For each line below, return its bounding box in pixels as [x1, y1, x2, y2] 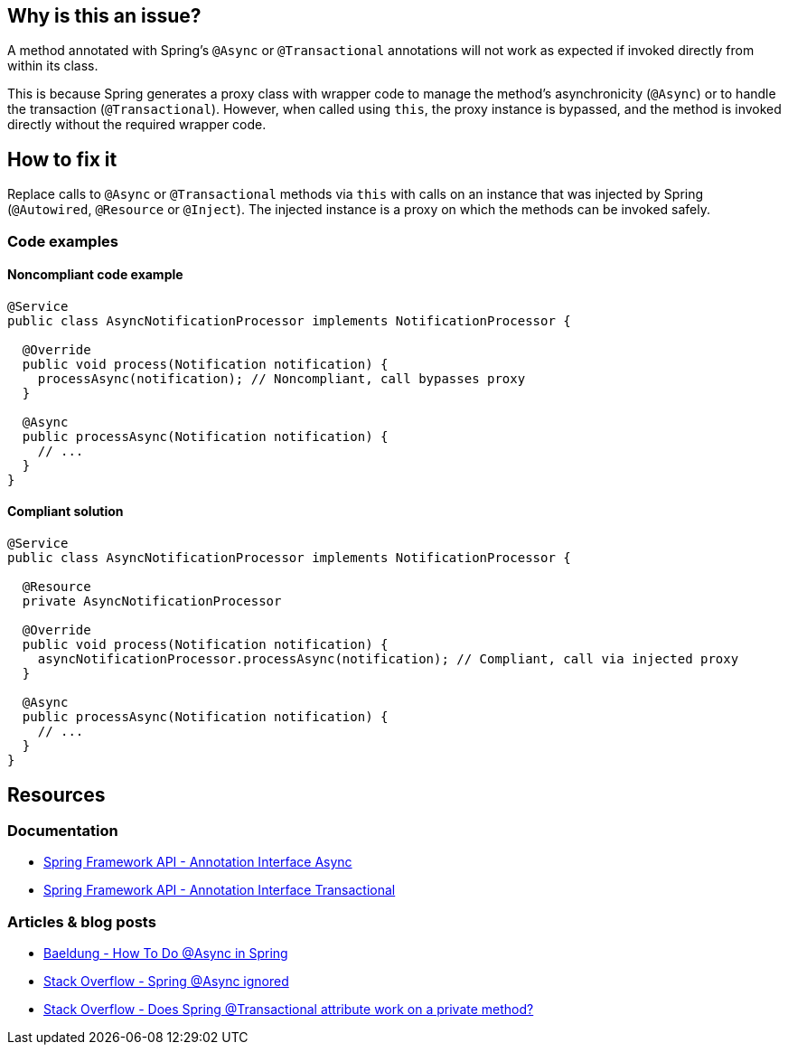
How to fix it [7, 147, 117, 171]
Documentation [7, 821, 118, 840]
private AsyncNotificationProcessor [22, 594, 282, 609]
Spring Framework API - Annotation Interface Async [43, 854, 352, 870]
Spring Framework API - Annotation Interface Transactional [43, 882, 396, 898]
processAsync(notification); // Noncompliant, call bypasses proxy [37, 371, 526, 386]
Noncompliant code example [7, 267, 183, 283]
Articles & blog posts [7, 912, 156, 931]
